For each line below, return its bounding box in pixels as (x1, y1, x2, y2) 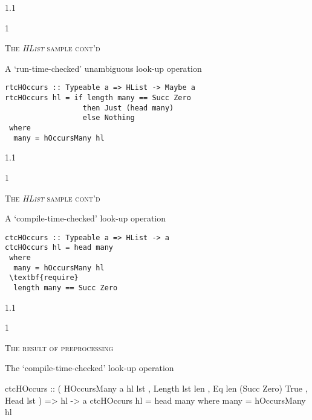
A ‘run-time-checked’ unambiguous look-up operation (5, 62, 202, 74)
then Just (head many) (82, 103, 174, 112)
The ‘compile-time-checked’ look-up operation (5, 361, 174, 374)
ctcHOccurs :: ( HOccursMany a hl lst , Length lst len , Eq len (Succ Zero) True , (5, 382, 308, 394)
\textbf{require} (9, 273, 79, 282)
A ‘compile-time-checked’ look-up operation (5, 212, 166, 224)
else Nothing (82, 113, 135, 122)
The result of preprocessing (5, 341, 114, 354)
